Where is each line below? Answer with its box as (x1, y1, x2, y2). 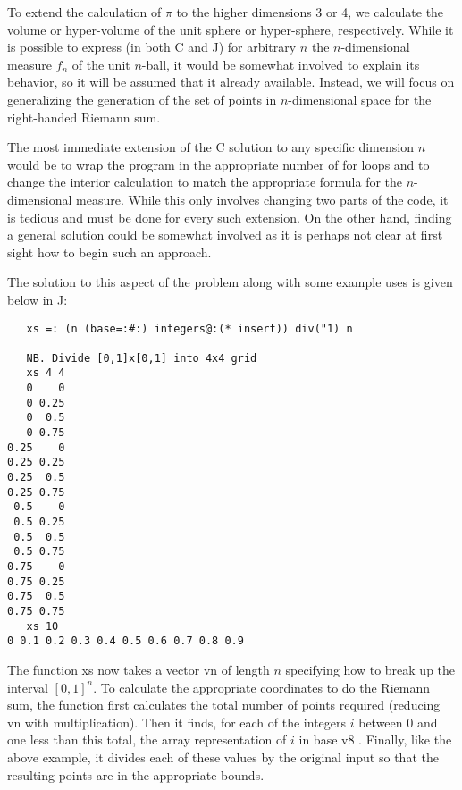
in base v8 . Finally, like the (298, 730, 452, 749)
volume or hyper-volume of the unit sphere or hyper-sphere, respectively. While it (7, 20, 454, 38)
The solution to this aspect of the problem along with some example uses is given (7, 273, 453, 291)
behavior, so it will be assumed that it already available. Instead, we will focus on (7, 72, 455, 91)
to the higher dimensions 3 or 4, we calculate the (176, 3, 444, 21)
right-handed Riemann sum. (7, 107, 161, 126)
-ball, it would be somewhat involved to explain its (141, 55, 420, 73)
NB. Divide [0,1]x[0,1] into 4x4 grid (26, 351, 257, 365)
